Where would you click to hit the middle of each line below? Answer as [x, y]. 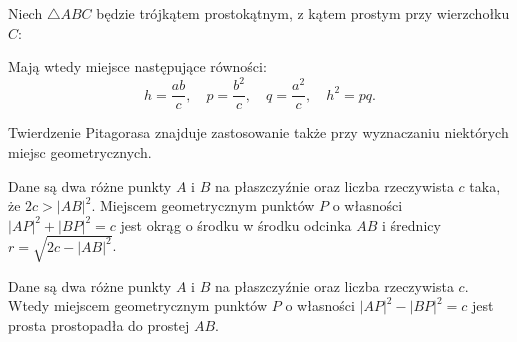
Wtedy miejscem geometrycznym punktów [138, 305]
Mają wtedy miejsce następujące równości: [137, 66]
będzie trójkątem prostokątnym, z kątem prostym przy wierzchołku [303, 13]
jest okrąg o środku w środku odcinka [236, 224]
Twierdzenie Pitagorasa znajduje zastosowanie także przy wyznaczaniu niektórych [258, 132]
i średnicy [411, 224]
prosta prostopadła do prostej [99, 325]
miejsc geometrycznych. [80, 151]
